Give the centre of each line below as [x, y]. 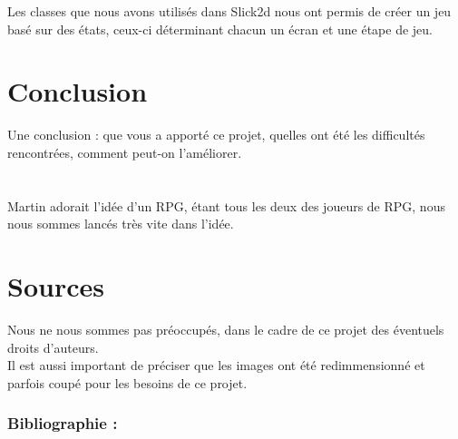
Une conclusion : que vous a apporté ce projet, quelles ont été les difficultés [216, 135]
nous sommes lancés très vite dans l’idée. [121, 224]
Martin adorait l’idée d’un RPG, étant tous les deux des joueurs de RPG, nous [226, 205]
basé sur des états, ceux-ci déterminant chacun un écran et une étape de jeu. [220, 29]
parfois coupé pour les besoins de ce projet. [127, 382]
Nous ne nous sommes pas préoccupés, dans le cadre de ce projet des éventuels [226, 329]
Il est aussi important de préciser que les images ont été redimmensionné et [216, 365]
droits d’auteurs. [53, 347]
